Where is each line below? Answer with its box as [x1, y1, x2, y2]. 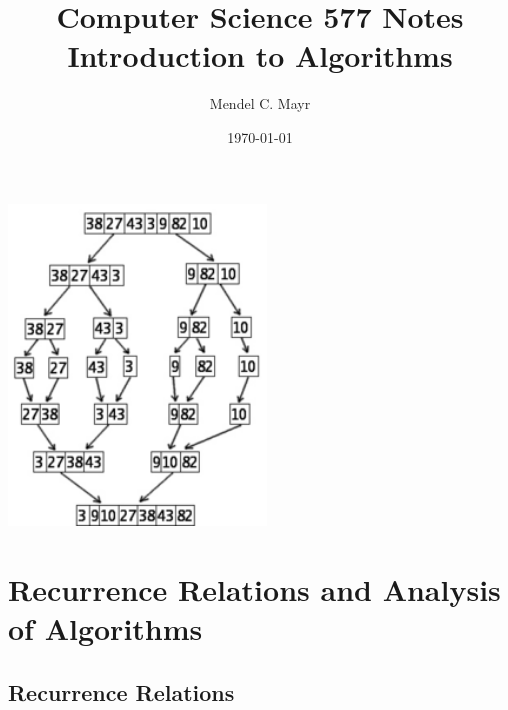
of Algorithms [8, 608, 203, 649]
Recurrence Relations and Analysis [8, 569, 501, 610]
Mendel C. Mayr [209, 93, 311, 114]
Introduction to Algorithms [67, 35, 453, 76]
